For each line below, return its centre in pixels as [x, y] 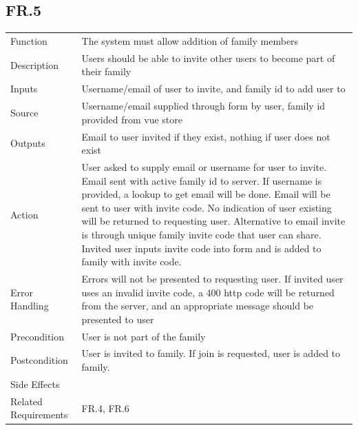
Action [24, 214]
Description [34, 64]
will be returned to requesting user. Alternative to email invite [213, 221]
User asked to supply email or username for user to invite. [204, 166]
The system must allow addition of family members [190, 40]
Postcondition [39, 360]
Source [24, 112]
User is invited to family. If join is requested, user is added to [211, 353]
